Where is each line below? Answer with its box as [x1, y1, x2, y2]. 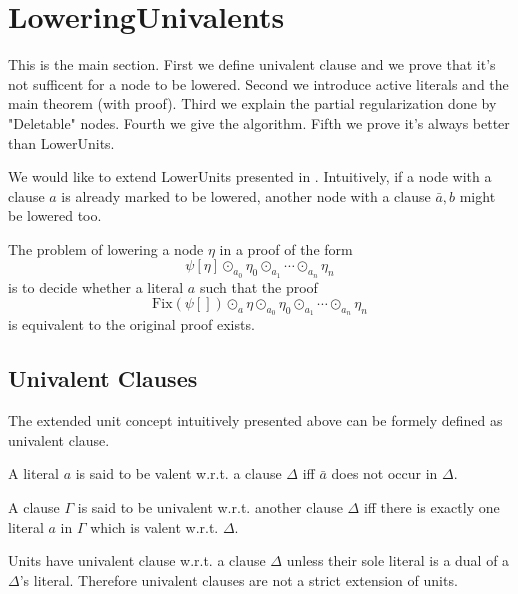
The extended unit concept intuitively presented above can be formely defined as [8, 410, 503, 431]
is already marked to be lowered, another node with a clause [61, 185, 431, 206]
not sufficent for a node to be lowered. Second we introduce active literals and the [8, 73, 509, 94]
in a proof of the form [219, 238, 353, 259]
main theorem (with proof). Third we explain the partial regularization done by [8, 93, 497, 114]
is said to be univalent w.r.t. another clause [77, 497, 343, 518]
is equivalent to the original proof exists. [8, 314, 255, 335]
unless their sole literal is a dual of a [286, 550, 510, 571]
